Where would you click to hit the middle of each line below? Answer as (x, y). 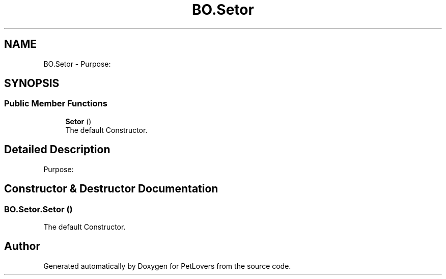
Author (22, 246)
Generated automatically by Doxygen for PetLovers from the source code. (167, 266)
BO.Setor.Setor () (38, 209)
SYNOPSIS (32, 83)
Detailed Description (57, 150)
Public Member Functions (56, 104)
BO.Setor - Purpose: (77, 64)
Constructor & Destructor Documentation (111, 189)
